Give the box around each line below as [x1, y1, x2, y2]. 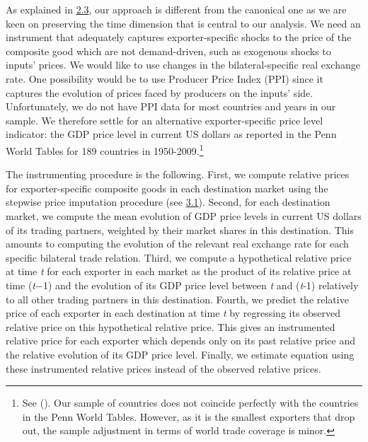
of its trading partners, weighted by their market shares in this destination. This [6, 222, 354, 237]
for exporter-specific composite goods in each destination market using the [6, 180, 328, 195]
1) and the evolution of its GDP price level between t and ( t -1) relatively [42, 277, 359, 292]
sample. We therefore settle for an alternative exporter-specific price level [6, 112, 323, 127]
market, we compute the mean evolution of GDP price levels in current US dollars [6, 208, 362, 223]
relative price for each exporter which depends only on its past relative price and [6, 333, 356, 348]
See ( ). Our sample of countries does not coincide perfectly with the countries [22, 395, 359, 410]
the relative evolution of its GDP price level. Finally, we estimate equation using [6, 347, 355, 361]
